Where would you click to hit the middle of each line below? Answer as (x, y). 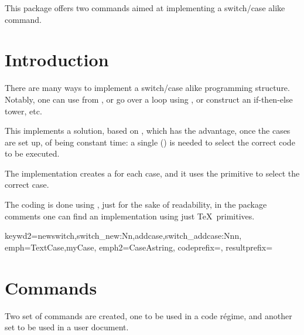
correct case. (27, 185)
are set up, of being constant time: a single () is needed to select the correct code (150, 142)
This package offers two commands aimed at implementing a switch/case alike (145, 8)
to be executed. (32, 153)
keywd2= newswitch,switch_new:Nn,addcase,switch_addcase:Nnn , (123, 236)
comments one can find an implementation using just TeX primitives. (130, 216)
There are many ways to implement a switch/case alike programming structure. (147, 88)
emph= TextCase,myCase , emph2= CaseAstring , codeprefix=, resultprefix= (139, 247)
